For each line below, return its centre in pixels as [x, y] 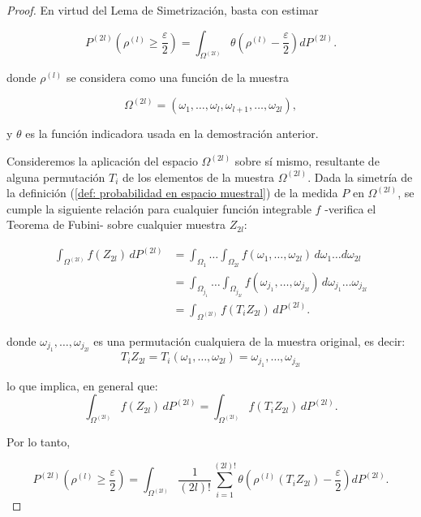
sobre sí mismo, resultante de [307, 161]
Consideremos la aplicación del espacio [102, 161]
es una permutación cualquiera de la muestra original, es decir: [249, 340]
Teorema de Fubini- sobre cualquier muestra [116, 224]
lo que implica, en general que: [82, 385]
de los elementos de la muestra [198, 177]
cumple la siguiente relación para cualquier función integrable [159, 208]
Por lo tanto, [39, 441]
